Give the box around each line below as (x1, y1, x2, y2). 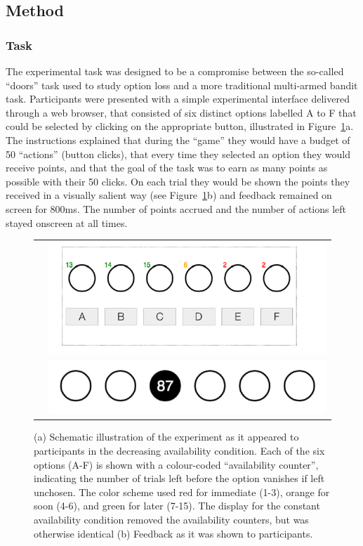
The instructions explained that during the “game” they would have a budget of (6, 132, 350, 147)
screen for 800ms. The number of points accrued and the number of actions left (6, 201, 347, 216)
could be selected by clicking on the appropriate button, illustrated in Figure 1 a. (6, 119, 354, 134)
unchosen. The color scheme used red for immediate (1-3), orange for (34, 484, 330, 499)
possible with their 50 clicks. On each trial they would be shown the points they (6, 174, 350, 188)
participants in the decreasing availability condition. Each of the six (34, 443, 325, 457)
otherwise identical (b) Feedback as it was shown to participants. (34, 526, 313, 540)
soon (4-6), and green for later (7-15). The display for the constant (34, 498, 320, 513)
